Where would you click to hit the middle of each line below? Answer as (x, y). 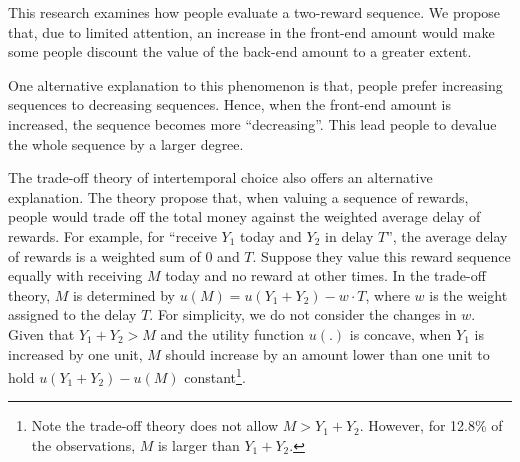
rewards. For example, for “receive (112, 235)
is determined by (123, 294)
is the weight (468, 294)
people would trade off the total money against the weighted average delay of (244, 216)
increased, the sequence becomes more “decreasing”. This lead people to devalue (252, 123)
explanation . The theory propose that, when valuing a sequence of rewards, (238, 196)
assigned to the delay (72, 314)
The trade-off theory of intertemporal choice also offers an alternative (220, 177)
